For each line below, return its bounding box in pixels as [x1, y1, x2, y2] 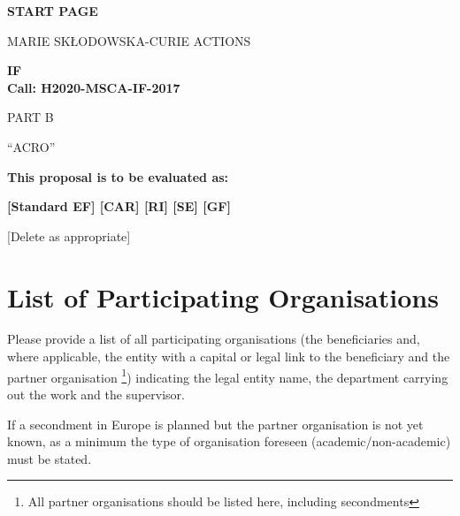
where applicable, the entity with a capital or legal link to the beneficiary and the [7, 347, 450, 366]
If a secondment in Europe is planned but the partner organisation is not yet [7, 414, 424, 433]
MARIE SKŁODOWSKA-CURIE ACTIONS [7, 31, 251, 49]
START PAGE [7, 2, 98, 19]
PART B [7, 108, 54, 126]
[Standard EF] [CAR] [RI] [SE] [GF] [7, 197, 231, 216]
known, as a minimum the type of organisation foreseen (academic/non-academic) [7, 432, 451, 451]
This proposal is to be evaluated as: [7, 167, 229, 186]
